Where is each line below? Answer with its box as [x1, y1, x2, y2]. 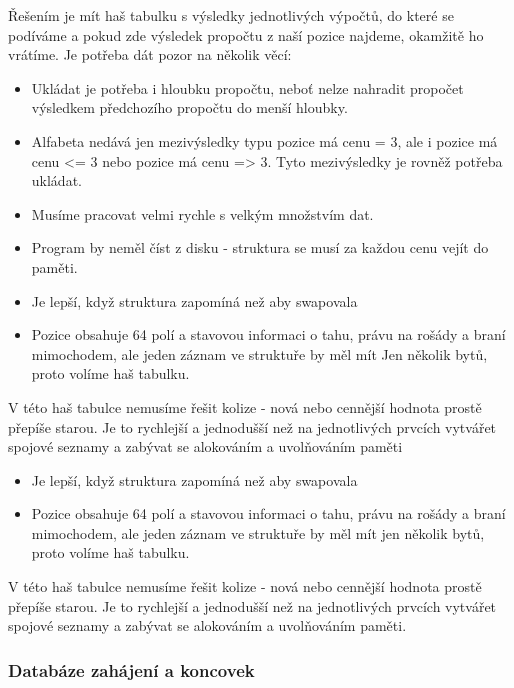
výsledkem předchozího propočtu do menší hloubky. [31, 97, 348, 118]
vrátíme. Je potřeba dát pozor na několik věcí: [8, 44, 292, 65]
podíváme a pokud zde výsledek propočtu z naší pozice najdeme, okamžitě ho [8, 24, 484, 45]
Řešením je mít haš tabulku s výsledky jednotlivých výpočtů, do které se [8, 5, 454, 25]
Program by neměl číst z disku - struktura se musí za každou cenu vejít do [31, 237, 489, 258]
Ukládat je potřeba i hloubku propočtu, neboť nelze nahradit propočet [31, 77, 464, 98]
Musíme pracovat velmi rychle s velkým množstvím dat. [31, 203, 374, 224]
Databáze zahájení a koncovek [8, 657, 255, 682]
